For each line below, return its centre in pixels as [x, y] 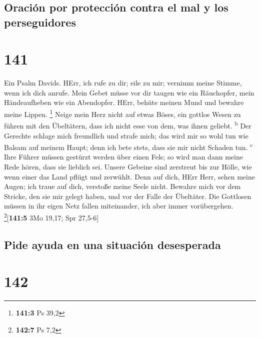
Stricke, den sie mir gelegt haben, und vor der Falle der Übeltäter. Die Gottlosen [128, 196]
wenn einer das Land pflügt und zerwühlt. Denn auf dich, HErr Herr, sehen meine [129, 176]
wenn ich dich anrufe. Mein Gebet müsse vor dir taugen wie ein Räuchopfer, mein [129, 92]
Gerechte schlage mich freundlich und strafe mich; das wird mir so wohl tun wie [126, 135]
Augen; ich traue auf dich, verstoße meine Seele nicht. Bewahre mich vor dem [122, 186]
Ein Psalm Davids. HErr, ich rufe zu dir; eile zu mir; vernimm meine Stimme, [123, 83]
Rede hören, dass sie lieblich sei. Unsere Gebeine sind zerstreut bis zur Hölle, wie [128, 167]
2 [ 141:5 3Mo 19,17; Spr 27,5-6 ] [51, 216]
